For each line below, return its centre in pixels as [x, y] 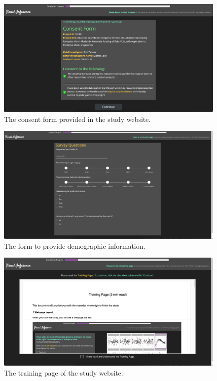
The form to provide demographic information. [75, 246]
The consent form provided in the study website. [77, 119]
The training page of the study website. [64, 373]
